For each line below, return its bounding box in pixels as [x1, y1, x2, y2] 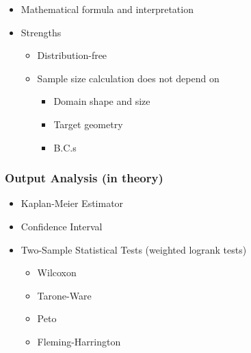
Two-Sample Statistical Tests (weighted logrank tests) [21, 242, 247, 256]
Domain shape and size [53, 94, 150, 108]
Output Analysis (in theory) [5, 169, 163, 186]
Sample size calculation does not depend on [37, 71, 220, 85]
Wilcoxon [37, 265, 77, 280]
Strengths [21, 25, 62, 39]
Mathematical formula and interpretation [21, 2, 194, 16]
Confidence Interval [21, 219, 103, 233]
